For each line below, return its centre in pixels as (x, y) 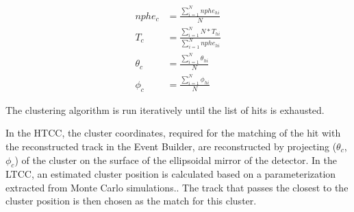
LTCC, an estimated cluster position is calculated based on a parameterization (171, 174)
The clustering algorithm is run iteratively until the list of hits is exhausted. (165, 109)
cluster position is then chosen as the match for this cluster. (131, 201)
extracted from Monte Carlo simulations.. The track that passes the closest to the (177, 187)
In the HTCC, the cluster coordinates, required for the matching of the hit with (173, 133)
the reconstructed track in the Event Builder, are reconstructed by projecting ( (171, 146)
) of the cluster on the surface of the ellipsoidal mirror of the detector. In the (176, 160)
